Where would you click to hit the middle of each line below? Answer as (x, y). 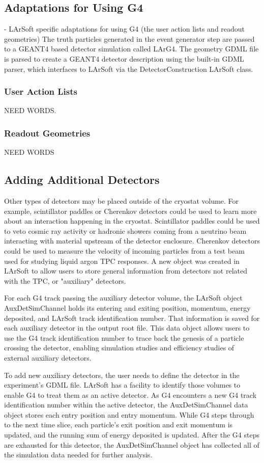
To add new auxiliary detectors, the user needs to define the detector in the (122, 375)
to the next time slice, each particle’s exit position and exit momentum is (119, 425)
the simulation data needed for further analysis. (78, 455)
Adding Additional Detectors (82, 180)
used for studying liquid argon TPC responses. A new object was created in (122, 261)
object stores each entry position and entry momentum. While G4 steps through (129, 414)
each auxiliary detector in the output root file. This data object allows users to (127, 328)
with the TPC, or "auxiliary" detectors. (65, 280)
